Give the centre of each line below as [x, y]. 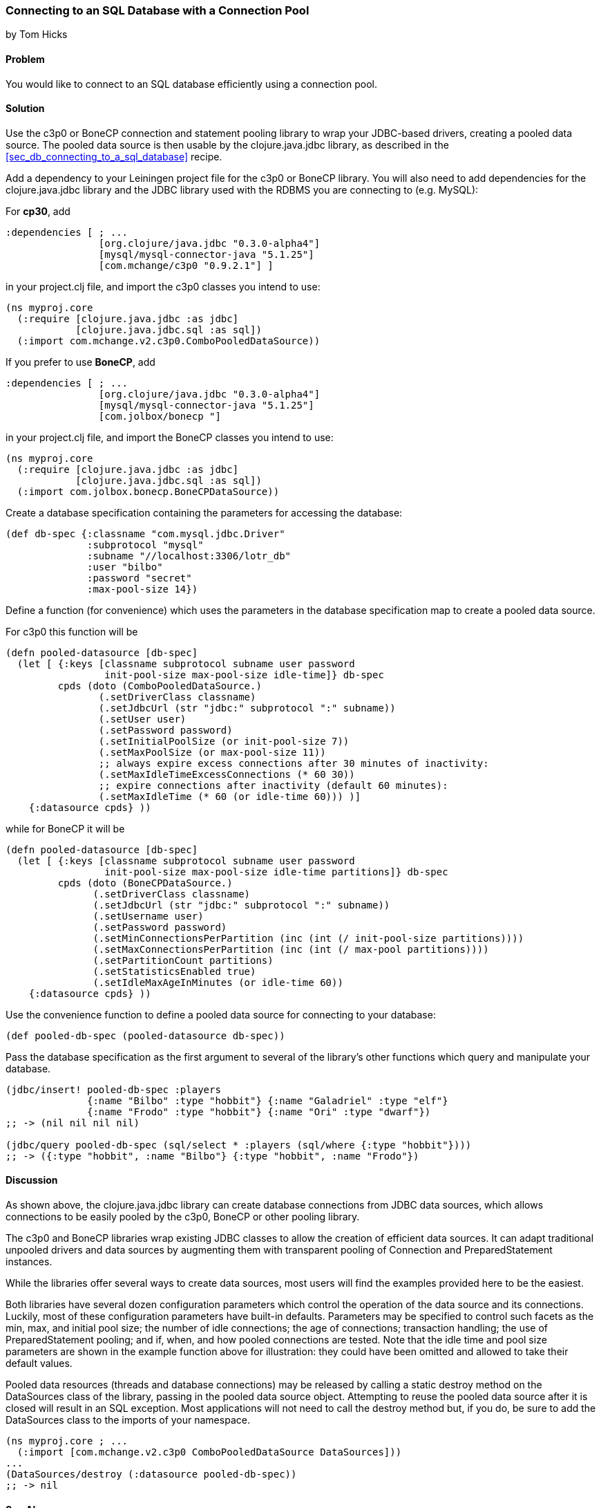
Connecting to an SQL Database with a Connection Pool [158, 10]
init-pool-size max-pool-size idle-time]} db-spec [244, 674]
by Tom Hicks [37, 35]
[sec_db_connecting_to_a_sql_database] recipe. [114, 156]
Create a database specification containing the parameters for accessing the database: [204, 512]
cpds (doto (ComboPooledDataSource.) [160, 686]
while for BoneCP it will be [65, 828]
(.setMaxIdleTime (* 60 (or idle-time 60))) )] [230, 796]
